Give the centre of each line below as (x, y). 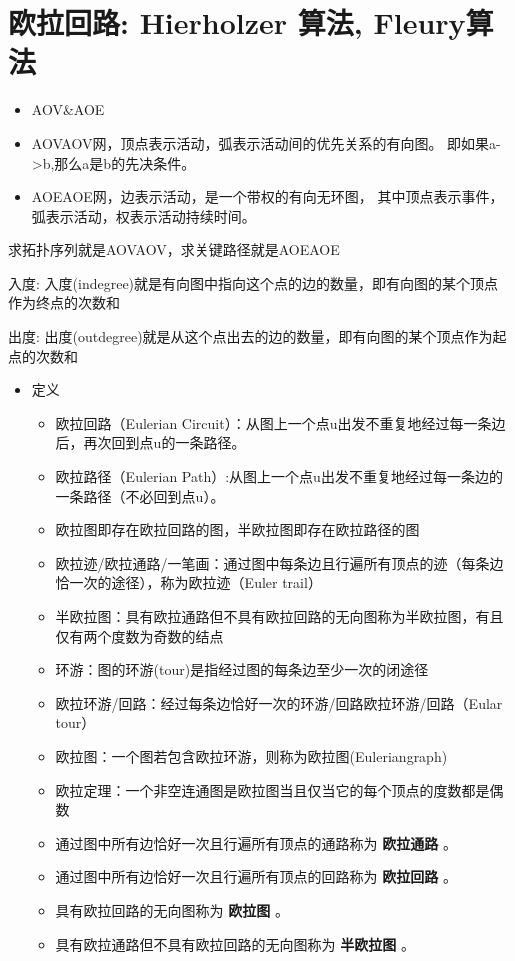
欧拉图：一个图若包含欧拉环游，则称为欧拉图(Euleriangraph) (251, 755)
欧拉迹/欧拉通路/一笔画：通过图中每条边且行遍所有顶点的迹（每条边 (279, 562)
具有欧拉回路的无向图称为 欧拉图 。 (172, 909)
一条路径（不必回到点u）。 (140, 495)
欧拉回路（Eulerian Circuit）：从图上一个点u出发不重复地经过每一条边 (280, 422)
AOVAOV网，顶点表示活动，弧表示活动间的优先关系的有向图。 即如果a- (266, 142)
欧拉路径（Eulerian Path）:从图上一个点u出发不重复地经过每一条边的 (279, 476)
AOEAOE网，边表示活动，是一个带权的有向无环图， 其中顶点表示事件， (267, 196)
